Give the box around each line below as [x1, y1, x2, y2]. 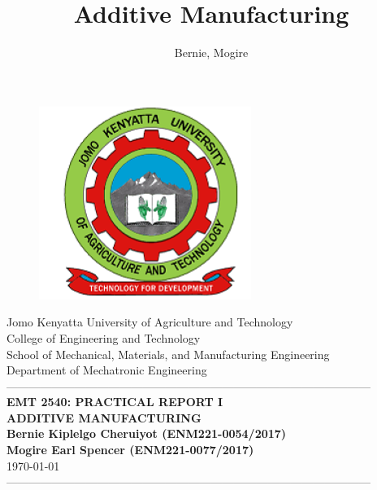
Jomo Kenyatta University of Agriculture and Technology [6, 313, 293, 330]
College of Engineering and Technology [6, 329, 201, 346]
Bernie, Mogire [174, 44, 249, 61]
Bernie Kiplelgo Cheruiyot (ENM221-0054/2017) [6, 425, 287, 442]
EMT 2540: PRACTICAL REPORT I [6, 393, 223, 410]
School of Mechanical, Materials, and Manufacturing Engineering [6, 345, 330, 362]
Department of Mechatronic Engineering [6, 361, 207, 378]
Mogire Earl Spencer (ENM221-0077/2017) [6, 441, 254, 458]
